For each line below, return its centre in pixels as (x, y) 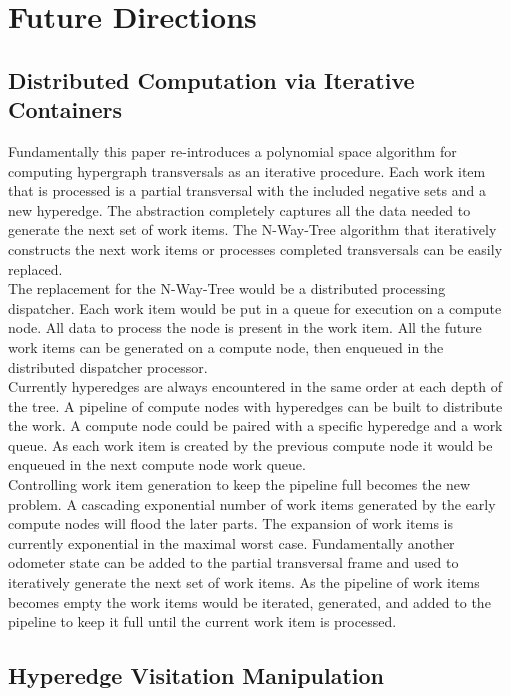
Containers (65, 109)
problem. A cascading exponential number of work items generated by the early (252, 503)
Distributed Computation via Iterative (211, 79)
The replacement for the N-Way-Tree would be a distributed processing (227, 288)
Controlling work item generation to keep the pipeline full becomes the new (239, 484)
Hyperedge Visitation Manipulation (196, 675)
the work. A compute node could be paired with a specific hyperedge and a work (255, 425)
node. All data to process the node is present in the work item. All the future (245, 327)
